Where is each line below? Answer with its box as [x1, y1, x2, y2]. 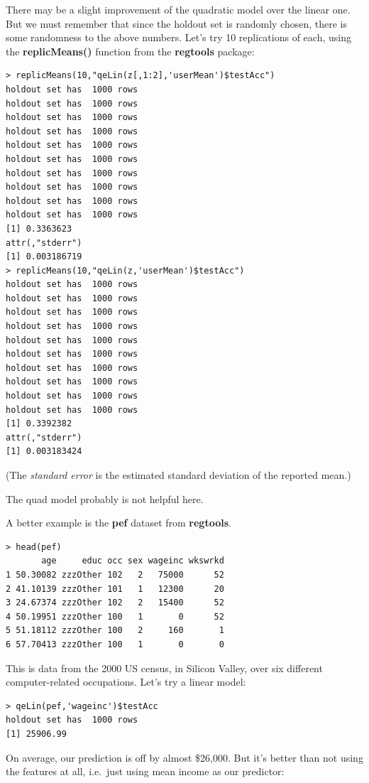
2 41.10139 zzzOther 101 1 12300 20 [6, 583, 224, 594]
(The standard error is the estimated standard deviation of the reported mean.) [6, 468, 351, 482]
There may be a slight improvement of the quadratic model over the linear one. [6, 2, 351, 16]
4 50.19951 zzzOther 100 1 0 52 [6, 611, 224, 622]
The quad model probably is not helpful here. [6, 491, 204, 506]
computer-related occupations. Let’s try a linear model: [6, 674, 246, 689]
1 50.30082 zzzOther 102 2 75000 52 [6, 569, 224, 580]
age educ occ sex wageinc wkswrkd [41, 556, 224, 566]
